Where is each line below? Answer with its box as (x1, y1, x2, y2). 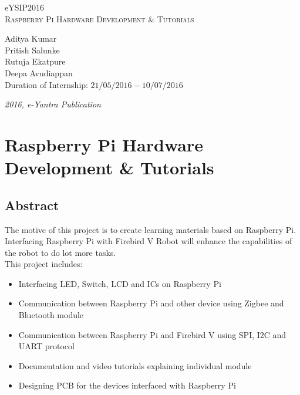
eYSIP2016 (5, 1, 45, 13)
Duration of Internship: (5, 78, 88, 90)
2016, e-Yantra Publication (5, 98, 101, 110)
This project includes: (5, 258, 83, 270)
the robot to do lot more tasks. (5, 246, 116, 258)
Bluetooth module (18, 309, 84, 321)
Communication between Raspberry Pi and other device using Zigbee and (18, 297, 284, 309)
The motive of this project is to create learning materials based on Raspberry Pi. (5, 223, 296, 235)
